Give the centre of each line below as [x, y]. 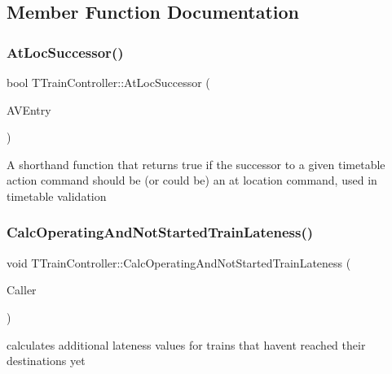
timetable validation [57, 196]
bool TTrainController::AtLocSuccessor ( [108, 82]
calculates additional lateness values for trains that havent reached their [186, 344]
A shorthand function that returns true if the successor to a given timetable [196, 164]
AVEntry [29, 109]
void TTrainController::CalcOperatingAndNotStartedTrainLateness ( [179, 262]
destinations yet [46, 361]
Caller [22, 290]
